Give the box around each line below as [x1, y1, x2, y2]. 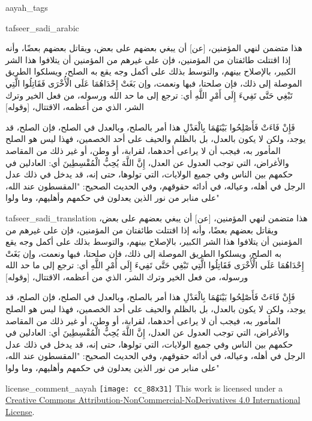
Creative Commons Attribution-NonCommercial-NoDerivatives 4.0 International [5, 393, 301, 406]
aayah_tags [5, 1, 48, 13]
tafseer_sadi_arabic [5, 21, 79, 34]
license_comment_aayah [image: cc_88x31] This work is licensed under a [5, 381, 283, 394]
